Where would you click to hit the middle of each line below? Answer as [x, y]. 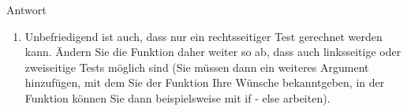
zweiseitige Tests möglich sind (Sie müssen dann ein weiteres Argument [197, 67]
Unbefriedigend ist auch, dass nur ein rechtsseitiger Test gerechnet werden [203, 36]
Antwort [26, 9]
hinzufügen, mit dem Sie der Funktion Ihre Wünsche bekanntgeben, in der [205, 82]
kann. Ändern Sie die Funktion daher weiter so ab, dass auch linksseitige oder [213, 52]
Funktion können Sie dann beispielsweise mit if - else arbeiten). [177, 97]
